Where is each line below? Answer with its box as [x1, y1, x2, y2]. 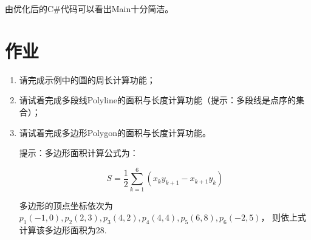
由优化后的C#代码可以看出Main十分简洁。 [5, 2, 174, 15]
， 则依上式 [261, 211, 307, 224]
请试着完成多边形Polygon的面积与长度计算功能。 [19, 126, 211, 139]
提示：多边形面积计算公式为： [19, 146, 138, 159]
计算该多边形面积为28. [19, 224, 107, 236]
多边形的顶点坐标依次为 [19, 199, 113, 211]
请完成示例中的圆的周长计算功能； [19, 73, 155, 86]
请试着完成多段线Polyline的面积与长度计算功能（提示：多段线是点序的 [19, 94, 296, 106]
